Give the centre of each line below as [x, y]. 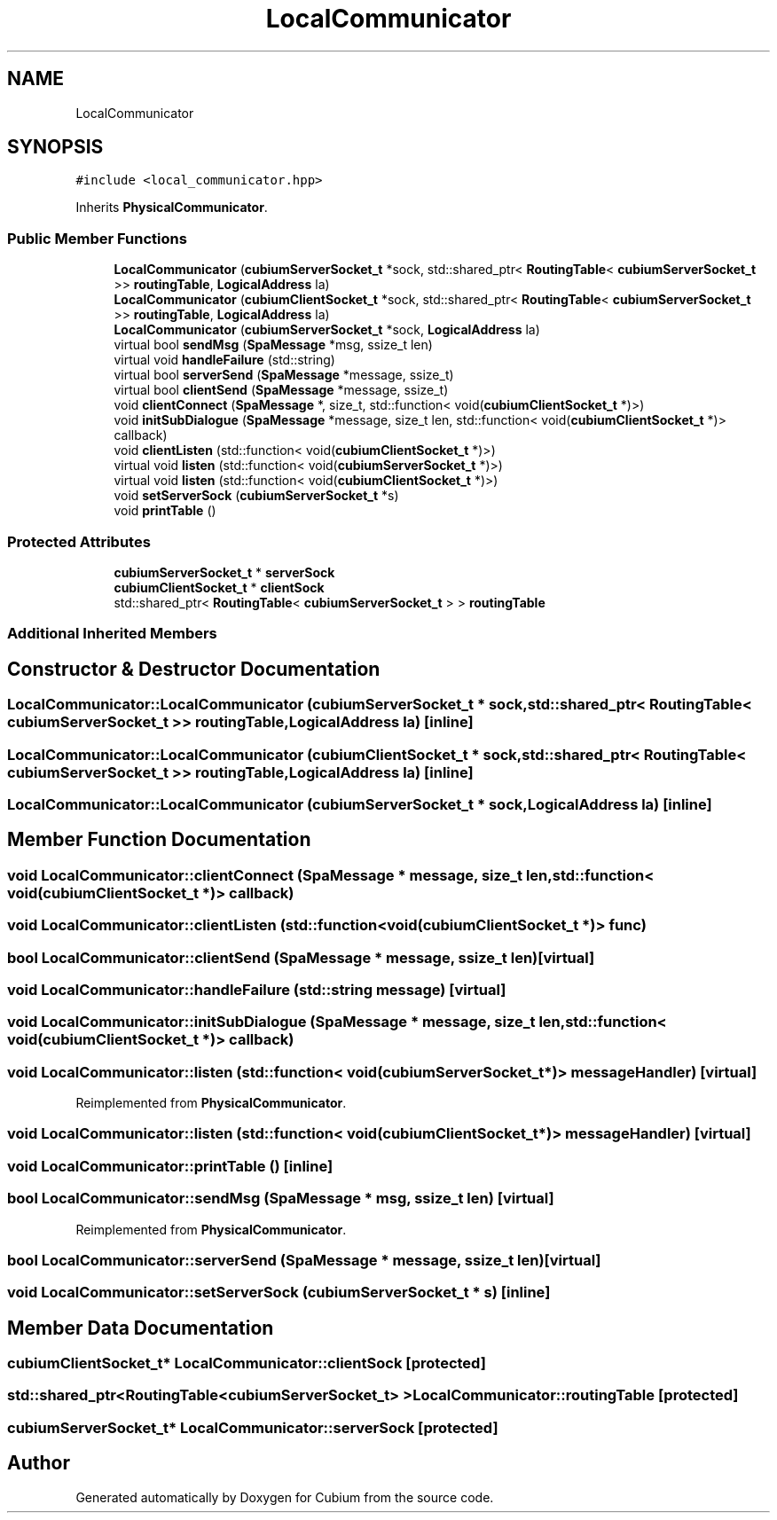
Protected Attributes [79, 541]
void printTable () [165, 511]
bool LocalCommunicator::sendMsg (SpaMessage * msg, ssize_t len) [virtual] [281, 1199]
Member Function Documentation [159, 840]
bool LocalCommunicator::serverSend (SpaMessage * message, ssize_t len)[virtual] [304, 1260]
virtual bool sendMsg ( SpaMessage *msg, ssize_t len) [273, 345]
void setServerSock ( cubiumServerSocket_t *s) [256, 496]
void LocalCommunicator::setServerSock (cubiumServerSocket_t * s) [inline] [279, 1293]
